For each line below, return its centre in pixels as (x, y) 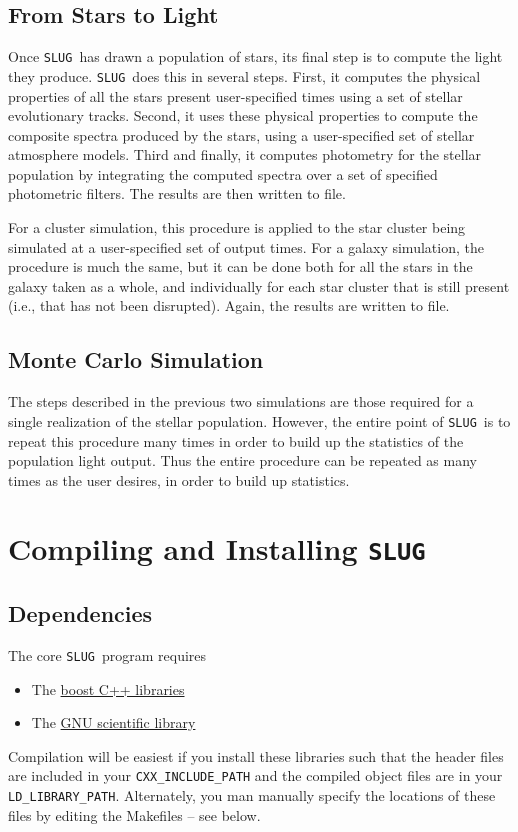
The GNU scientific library (113, 722)
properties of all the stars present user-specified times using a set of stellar (235, 95)
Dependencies (80, 613)
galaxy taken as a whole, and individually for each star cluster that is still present (259, 285)
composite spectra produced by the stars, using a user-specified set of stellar (241, 134)
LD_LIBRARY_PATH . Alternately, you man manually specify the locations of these (252, 795)
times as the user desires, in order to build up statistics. (179, 479)
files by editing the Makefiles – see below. (134, 814)
